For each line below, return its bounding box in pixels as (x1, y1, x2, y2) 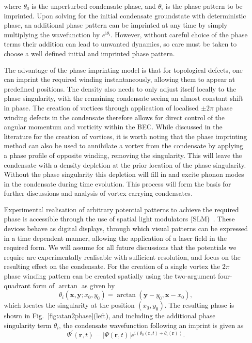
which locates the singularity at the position (4, 300, 135, 310)
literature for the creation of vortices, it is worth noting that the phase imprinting (4, 131, 247, 141)
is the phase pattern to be (165, 1, 243, 11)
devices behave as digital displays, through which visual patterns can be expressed (4, 223, 248, 234)
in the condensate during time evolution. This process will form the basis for (4, 178, 231, 188)
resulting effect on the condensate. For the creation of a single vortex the (4, 261, 220, 271)
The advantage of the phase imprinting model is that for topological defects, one (4, 64, 243, 75)
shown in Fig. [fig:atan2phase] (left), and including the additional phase (4, 311, 216, 321)
